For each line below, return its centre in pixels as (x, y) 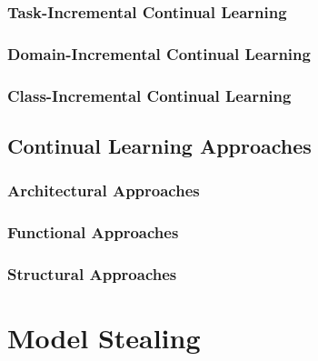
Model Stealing (104, 338)
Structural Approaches (92, 273)
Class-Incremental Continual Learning (149, 95)
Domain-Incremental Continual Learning (159, 53)
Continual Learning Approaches (159, 145)
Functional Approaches (93, 232)
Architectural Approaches (104, 191)
